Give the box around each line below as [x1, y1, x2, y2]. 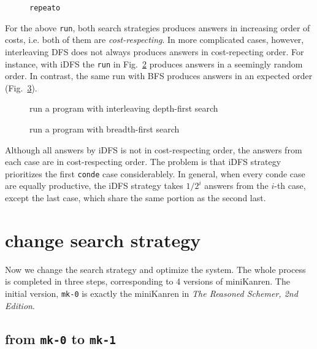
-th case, [274, 179, 306, 192]
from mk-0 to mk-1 [5, 329, 116, 348]
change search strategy [5, 227, 201, 252]
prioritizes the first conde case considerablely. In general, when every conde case [5, 167, 305, 180]
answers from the [204, 179, 269, 192]
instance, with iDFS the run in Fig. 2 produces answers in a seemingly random [5, 57, 303, 70]
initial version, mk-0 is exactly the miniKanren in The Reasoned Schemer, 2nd [5, 286, 298, 299]
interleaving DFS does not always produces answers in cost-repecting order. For [5, 45, 304, 58]
